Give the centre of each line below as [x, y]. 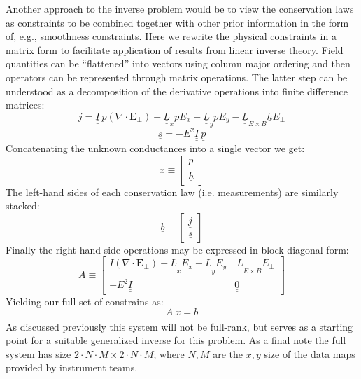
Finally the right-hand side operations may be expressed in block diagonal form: [177, 249]
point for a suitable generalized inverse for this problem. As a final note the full [176, 340]
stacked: [23, 206]
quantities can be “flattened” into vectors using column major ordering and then [178, 63]
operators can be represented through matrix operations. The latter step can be [177, 77]
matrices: [25, 105]
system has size [38, 353]
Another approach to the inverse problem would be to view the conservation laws [180, 8]
